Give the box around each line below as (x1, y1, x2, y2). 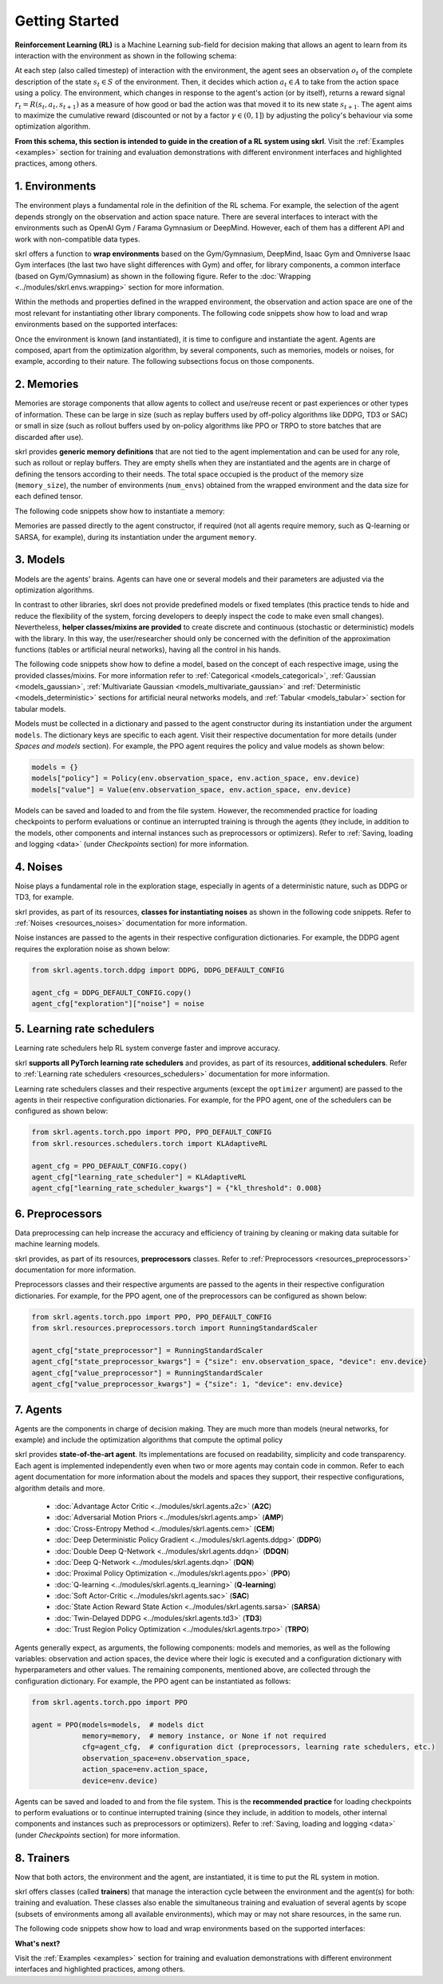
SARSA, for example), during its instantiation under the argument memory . (14, 532, 257, 541)
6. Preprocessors (14, 1207, 103, 1220)
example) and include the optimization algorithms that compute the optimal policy (14, 1435, 283, 1445)
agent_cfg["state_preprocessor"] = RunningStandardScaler (31, 1346, 263, 1355)
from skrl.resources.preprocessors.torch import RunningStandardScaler (31, 1323, 318, 1333)
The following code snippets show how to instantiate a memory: (14, 506, 225, 516)
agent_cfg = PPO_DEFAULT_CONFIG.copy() (31, 1161, 188, 1171)
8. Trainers (14, 1851, 70, 1865)
